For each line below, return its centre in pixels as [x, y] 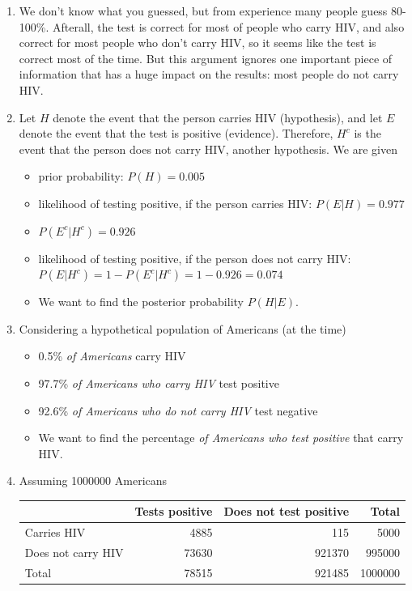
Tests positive [174, 511]
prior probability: [81, 176]
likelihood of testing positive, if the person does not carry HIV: [195, 258]
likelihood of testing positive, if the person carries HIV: [175, 203]
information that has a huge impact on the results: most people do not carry [209, 74]
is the [367, 133]
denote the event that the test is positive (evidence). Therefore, [176, 133]
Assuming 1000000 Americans [93, 480]
